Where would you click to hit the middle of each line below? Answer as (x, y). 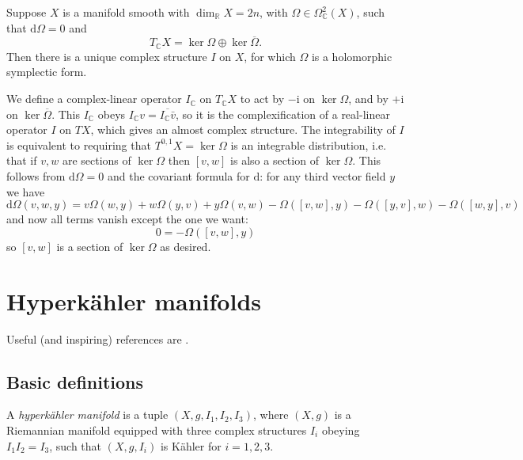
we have (26, 191)
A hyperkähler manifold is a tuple (87, 414)
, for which (270, 56)
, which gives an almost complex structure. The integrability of (243, 129)
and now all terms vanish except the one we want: (127, 219)
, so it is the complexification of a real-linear (283, 114)
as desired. (186, 246)
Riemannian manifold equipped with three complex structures (157, 430)
